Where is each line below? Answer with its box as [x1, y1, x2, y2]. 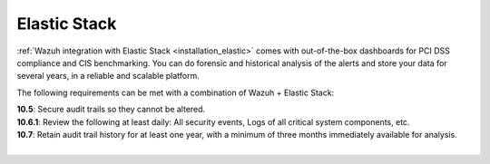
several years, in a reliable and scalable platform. [16, 71, 200, 82]
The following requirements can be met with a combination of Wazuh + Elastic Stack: [16, 87, 335, 98]
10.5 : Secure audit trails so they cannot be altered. [16, 104, 206, 115]
